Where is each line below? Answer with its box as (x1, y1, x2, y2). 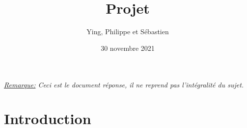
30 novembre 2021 (101, 43, 155, 53)
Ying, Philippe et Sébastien (86, 26, 169, 37)
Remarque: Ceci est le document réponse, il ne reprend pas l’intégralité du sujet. (4, 80, 244, 90)
